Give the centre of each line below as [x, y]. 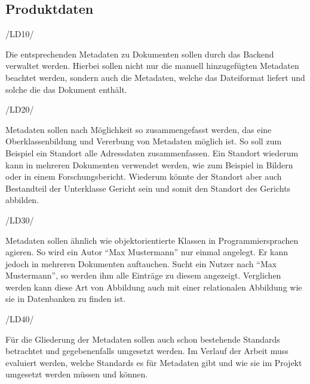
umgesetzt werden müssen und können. [77, 374]
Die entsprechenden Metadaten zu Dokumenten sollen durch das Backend [140, 54]
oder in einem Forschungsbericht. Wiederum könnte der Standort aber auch [144, 176]
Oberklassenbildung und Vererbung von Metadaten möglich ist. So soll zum [144, 141]
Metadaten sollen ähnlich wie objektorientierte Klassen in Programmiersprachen [152, 240]
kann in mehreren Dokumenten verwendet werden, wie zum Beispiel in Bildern [149, 164]
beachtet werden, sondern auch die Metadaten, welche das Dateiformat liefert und [155, 77]
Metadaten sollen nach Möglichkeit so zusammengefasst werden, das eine [139, 129]
